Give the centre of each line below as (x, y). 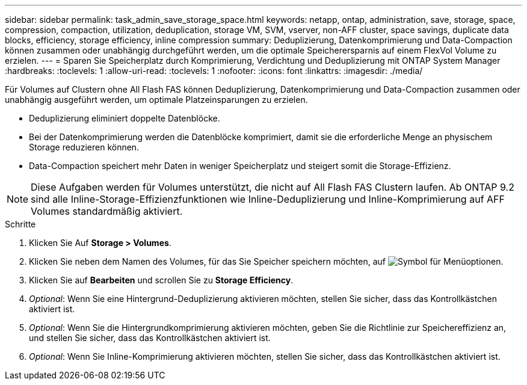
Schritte (20, 224)
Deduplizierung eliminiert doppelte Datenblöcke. (125, 118)
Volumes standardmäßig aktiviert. (107, 211)
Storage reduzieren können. (84, 147)
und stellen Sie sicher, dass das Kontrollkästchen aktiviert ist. (150, 338)
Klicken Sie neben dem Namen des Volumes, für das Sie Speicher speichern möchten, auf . (266, 261)
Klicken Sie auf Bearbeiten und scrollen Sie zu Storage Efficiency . (161, 280)
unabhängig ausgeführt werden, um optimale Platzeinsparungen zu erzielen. (156, 100)
